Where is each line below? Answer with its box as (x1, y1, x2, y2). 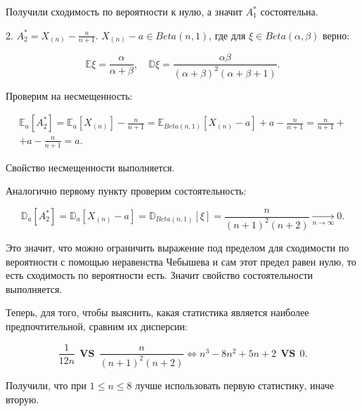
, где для (209, 27, 246, 42)
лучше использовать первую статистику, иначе (135, 377, 334, 392)
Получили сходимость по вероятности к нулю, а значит (6, 4, 243, 18)
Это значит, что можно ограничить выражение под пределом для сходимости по (6, 240, 349, 254)
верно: (323, 27, 350, 42)
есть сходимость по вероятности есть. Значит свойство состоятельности (6, 268, 313, 282)
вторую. (6, 391, 39, 406)
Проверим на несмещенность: (6, 88, 133, 103)
